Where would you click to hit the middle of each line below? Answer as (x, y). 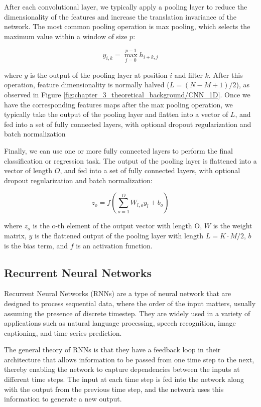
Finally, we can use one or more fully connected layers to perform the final (118, 150)
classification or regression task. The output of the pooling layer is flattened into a (130, 160)
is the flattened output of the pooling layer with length (119, 235)
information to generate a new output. (63, 399)
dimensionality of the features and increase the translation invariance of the (120, 16)
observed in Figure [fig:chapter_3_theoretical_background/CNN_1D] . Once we (127, 94)
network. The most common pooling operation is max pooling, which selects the (127, 26)
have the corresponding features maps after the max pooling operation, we (118, 104)
